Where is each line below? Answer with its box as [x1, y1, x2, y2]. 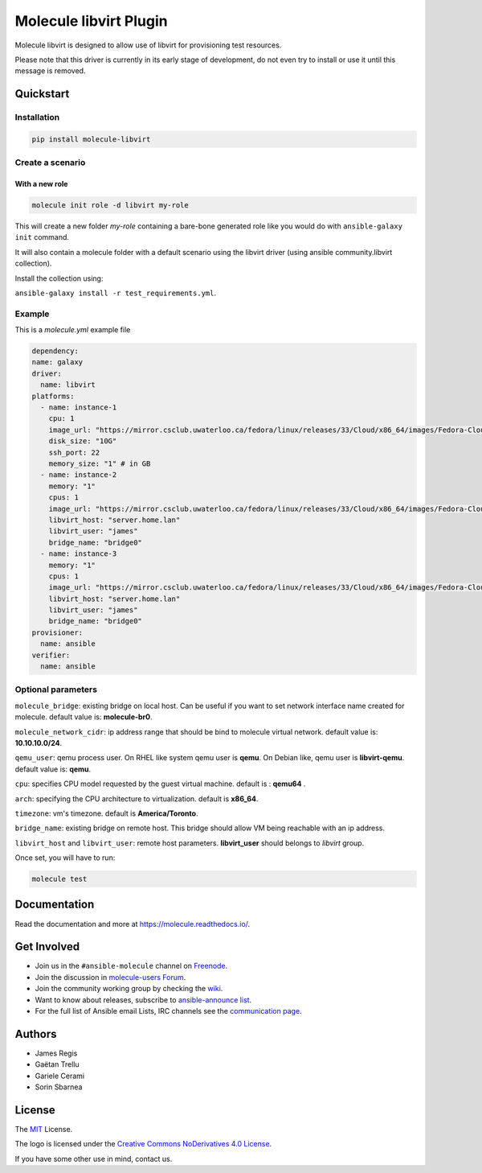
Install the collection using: [14, 274, 104, 283]
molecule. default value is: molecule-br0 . [14, 712, 153, 722]
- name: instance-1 [40, 403, 117, 412]
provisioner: [31, 628, 84, 637]
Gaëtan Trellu [35, 1060, 80, 1069]
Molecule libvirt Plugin [14, 12, 168, 30]
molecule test [31, 875, 88, 884]
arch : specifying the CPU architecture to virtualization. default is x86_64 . [14, 793, 259, 804]
